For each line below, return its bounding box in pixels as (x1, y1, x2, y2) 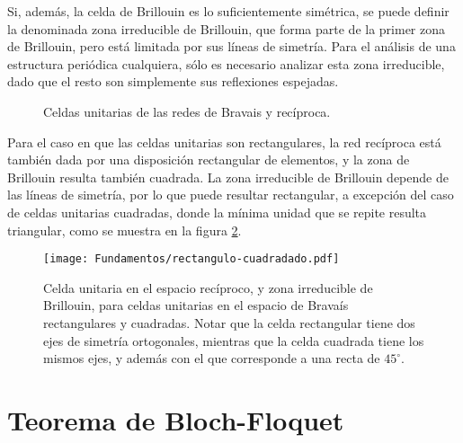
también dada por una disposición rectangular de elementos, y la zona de (7, 150, 410, 169)
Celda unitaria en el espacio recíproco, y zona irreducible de (43, 278, 373, 297)
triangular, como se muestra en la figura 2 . (7, 220, 242, 239)
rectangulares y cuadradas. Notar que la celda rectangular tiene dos (43, 313, 415, 332)
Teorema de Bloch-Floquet (7, 401, 344, 438)
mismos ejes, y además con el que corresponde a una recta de (43, 349, 380, 368)
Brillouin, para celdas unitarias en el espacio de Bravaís (43, 296, 349, 315)
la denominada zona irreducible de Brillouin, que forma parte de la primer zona (7, 19, 446, 38)
